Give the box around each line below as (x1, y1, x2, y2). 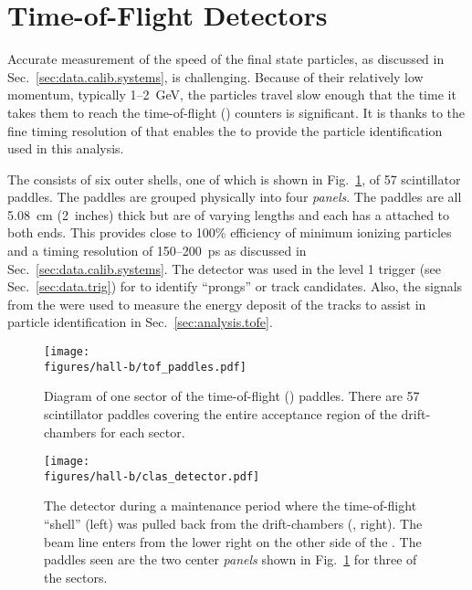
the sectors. (44, 567, 108, 586)
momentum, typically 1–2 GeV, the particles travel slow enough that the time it (7, 85, 456, 104)
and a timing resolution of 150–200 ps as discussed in (7, 241, 307, 260)
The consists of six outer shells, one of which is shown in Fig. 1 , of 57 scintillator (7, 169, 461, 188)
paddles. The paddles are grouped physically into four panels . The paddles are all (7, 187, 462, 206)
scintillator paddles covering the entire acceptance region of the (44, 404, 397, 423)
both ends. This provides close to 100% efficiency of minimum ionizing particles (7, 223, 452, 242)
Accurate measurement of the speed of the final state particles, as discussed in (7, 49, 445, 68)
